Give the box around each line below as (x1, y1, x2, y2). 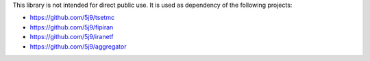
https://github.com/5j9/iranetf (29, 33, 114, 41)
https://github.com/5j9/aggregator (29, 42, 127, 51)
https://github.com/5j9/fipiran (29, 23, 114, 31)
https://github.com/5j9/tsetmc (29, 14, 115, 22)
